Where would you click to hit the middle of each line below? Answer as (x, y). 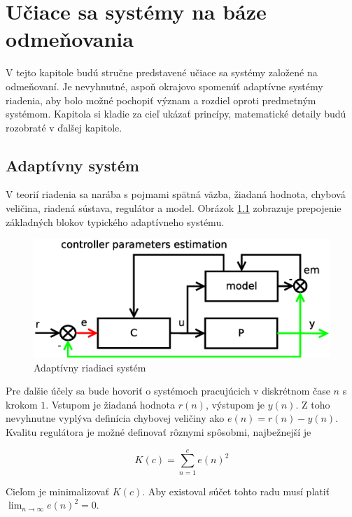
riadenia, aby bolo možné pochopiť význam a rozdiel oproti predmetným (161, 100)
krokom (22, 404)
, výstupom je (235, 404)
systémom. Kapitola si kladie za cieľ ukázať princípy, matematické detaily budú (176, 114)
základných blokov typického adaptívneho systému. (115, 221)
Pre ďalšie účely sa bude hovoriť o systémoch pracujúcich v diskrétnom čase (168, 391)
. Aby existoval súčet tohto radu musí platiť (236, 491)
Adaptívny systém (72, 165)
